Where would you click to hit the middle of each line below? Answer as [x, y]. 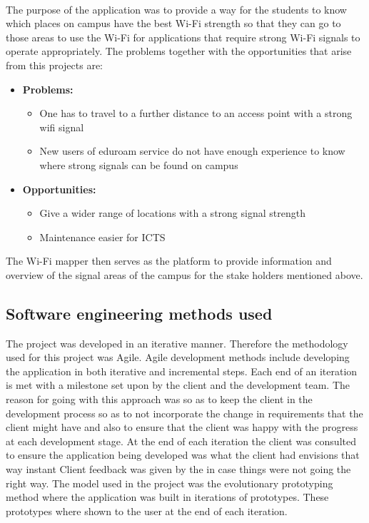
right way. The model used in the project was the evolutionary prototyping [170, 483]
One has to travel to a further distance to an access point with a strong [196, 113]
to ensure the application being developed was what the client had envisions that [183, 455]
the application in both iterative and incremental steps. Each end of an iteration [182, 371]
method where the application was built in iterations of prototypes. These [167, 497]
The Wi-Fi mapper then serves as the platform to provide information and [169, 261]
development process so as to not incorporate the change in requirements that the [184, 413]
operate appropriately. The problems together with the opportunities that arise [179, 51]
